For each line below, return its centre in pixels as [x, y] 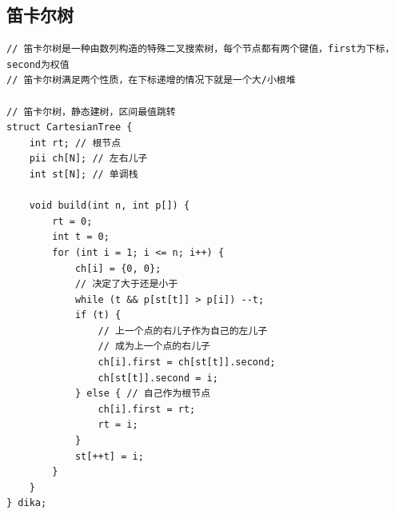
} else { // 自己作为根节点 [143, 394]
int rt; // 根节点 [75, 143]
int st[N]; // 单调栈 [84, 174]
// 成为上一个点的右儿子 [154, 347]
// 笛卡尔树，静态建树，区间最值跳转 [91, 112]
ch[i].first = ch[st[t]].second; [187, 363]
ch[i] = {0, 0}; [118, 268]
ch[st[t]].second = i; [158, 378]
